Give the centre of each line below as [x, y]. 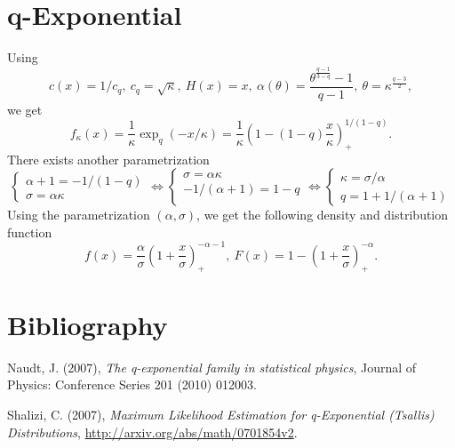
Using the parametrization [79, 215]
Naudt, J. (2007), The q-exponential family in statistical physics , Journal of [212, 367]
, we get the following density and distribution [323, 215]
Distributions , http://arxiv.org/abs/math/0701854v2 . [152, 432]
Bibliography [88, 324]
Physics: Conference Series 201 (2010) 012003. [132, 384]
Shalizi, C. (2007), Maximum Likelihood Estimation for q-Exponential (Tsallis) [221, 414]
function [30, 232]
